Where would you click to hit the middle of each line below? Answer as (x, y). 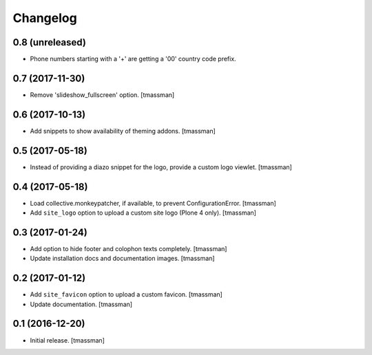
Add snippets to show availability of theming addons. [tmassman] (123, 131)
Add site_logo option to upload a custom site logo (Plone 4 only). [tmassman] (143, 213)
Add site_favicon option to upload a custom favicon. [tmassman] (126, 294)
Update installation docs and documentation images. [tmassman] (122, 259)
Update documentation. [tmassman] (81, 304)
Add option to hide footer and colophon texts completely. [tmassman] (128, 248)
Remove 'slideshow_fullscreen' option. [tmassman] (102, 95)
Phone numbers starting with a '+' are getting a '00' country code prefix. (133, 59)
